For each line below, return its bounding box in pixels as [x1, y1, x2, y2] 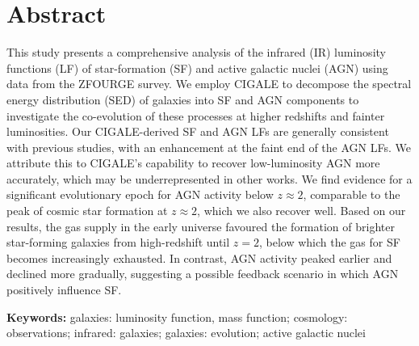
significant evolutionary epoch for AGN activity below [6, 186, 274, 203]
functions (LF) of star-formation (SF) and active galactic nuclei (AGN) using [6, 59, 388, 76]
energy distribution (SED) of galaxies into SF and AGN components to [6, 91, 359, 108]
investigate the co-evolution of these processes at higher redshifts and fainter [6, 107, 385, 124]
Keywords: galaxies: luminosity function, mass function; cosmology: [6, 308, 348, 325]
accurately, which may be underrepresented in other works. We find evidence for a [6, 170, 413, 187]
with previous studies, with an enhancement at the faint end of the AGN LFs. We [6, 138, 411, 155]
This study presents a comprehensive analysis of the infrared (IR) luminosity [6, 44, 386, 61]
